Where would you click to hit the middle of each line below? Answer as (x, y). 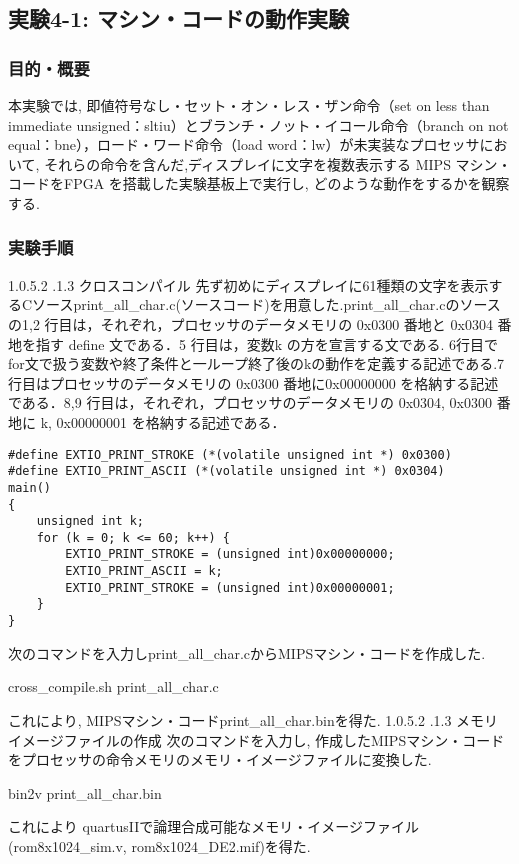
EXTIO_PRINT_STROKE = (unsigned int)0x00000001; (230, 587)
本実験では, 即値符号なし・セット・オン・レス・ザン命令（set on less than (249, 105)
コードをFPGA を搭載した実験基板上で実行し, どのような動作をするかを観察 (259, 183)
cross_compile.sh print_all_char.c (113, 686)
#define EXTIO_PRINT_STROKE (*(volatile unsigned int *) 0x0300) (230, 454)
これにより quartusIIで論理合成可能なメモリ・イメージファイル (214, 826)
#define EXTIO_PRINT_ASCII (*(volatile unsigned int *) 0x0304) (226, 471)
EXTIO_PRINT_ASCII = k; (144, 571)
